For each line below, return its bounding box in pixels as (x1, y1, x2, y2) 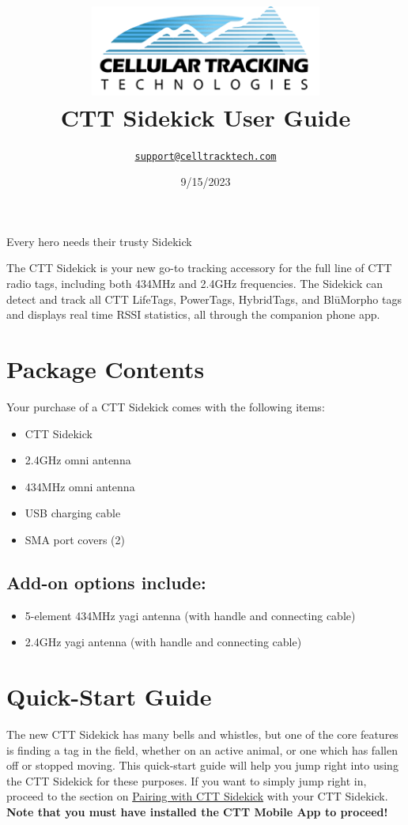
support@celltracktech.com (134, 150, 277, 162)
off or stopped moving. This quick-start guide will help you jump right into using (6, 757, 399, 774)
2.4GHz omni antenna (25, 452, 131, 468)
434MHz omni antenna (25, 478, 135, 494)
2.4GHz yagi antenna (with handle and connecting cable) (25, 634, 302, 650)
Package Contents (6, 353, 205, 385)
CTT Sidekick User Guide (60, 100, 351, 133)
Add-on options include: (6, 570, 206, 594)
